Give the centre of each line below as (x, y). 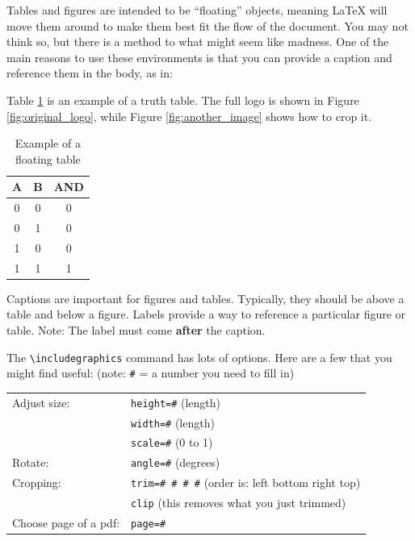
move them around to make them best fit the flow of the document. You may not (207, 25)
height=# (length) (176, 402)
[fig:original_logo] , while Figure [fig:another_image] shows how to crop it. (189, 116)
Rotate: (31, 462)
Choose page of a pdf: (66, 523)
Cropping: (37, 483)
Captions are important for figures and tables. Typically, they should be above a (205, 298)
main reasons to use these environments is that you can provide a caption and (199, 57)
